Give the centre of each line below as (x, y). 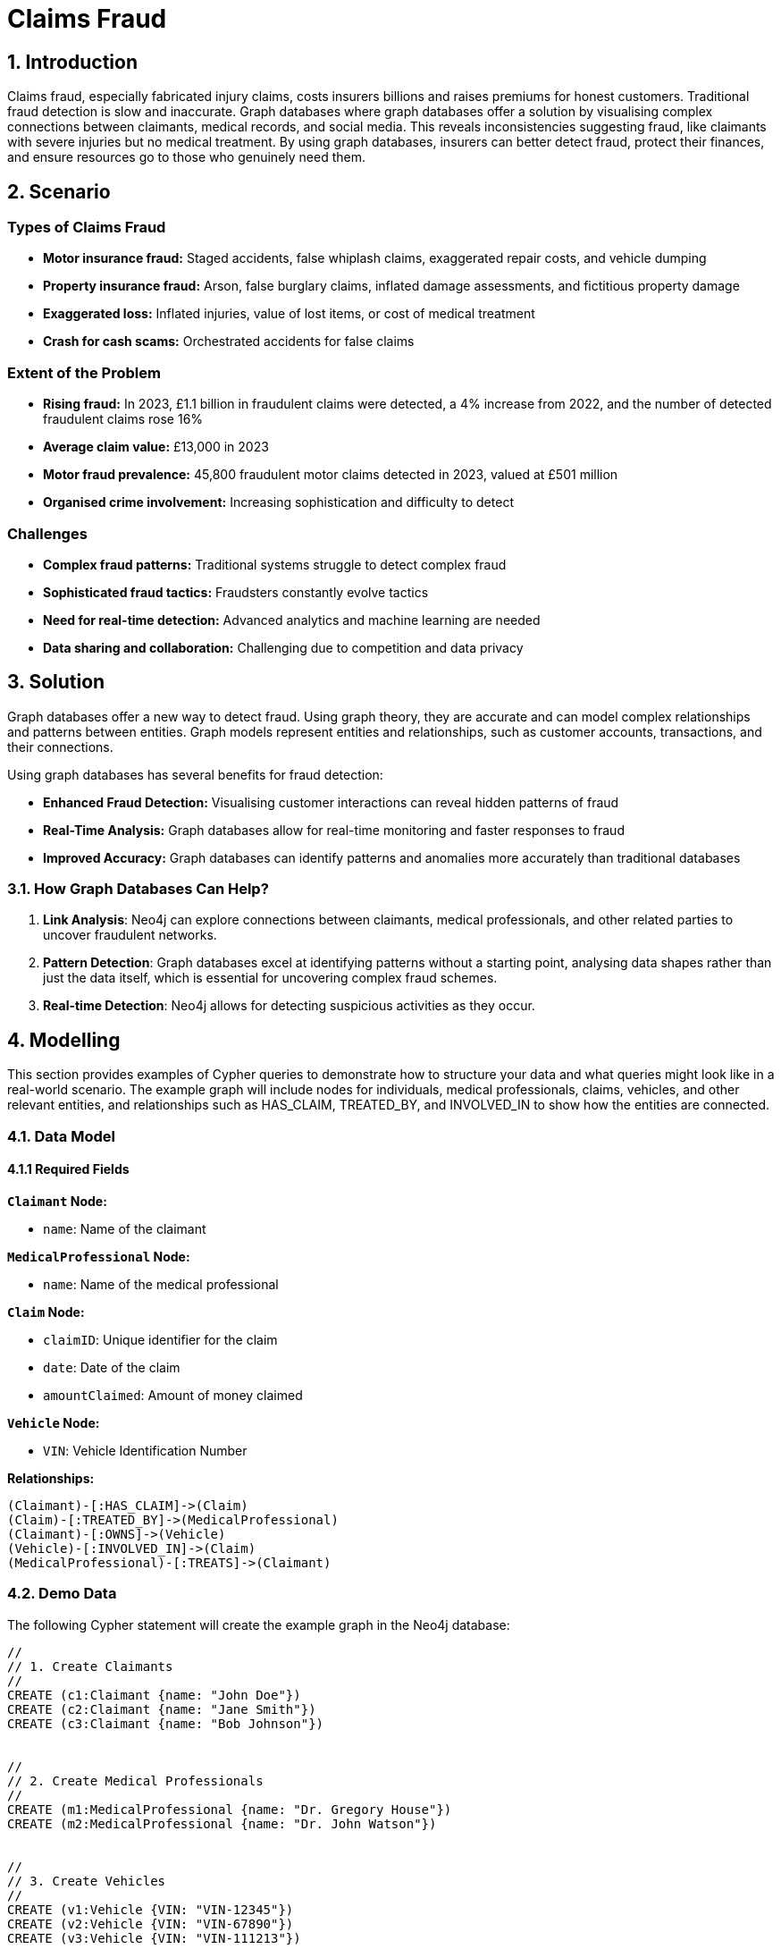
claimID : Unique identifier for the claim (160, 1339)
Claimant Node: (57, 1201)
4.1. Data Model (61, 1136)
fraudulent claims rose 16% (123, 419)
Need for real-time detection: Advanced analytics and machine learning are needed (292, 620)
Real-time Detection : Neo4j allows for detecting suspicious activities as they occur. (289, 1006)
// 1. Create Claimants (90, 1666)
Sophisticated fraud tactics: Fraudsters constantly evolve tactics (236, 592)
